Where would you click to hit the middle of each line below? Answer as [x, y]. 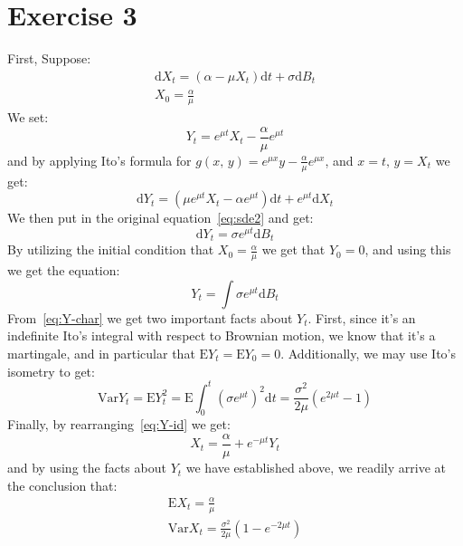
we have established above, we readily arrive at [316, 468]
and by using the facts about [87, 468]
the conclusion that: [62, 485]
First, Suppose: [49, 58]
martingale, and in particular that [101, 353]
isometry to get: [51, 371]
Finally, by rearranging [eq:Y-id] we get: [119, 424]
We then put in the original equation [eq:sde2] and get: [161, 218]
